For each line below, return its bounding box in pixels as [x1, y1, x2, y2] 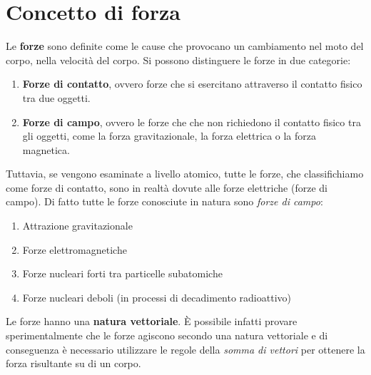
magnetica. [22, 142, 70, 157]
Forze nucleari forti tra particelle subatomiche [22, 266, 223, 281]
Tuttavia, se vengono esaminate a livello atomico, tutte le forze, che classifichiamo [6, 166, 364, 181]
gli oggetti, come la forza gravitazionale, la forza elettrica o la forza [22, 128, 317, 143]
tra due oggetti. [22, 90, 91, 105]
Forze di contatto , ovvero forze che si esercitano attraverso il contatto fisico [22, 76, 362, 91]
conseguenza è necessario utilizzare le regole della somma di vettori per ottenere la [6, 341, 365, 356]
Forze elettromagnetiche [22, 242, 127, 257]
